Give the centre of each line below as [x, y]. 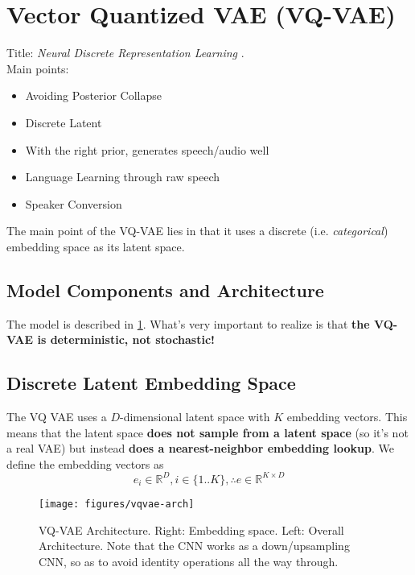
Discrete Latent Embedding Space [151, 383]
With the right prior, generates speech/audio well [147, 149]
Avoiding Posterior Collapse [94, 95]
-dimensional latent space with [195, 417]
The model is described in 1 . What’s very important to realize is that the [188, 323]
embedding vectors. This [347, 417]
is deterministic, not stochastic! [126, 339]
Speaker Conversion [74, 203]
